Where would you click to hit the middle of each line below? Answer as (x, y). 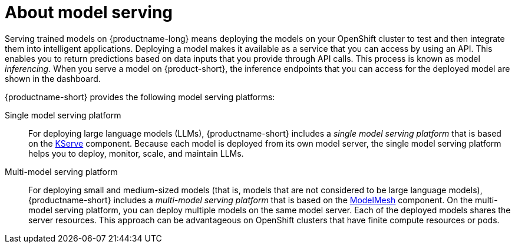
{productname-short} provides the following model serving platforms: (140, 97)
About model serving (89, 12)
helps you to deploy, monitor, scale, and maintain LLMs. (136, 153)
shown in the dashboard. (53, 78)
